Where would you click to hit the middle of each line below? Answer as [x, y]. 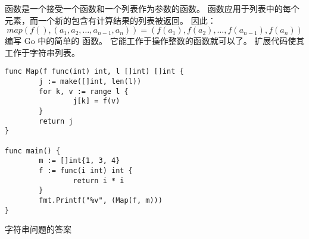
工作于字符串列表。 [42, 52]
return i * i [99, 180]
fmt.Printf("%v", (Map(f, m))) [101, 200]
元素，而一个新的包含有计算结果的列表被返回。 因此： [110, 20]
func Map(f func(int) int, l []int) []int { [94, 72]
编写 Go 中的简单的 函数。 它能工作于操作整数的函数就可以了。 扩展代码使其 [155, 41]
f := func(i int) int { [86, 170]
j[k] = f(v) [96, 101]
